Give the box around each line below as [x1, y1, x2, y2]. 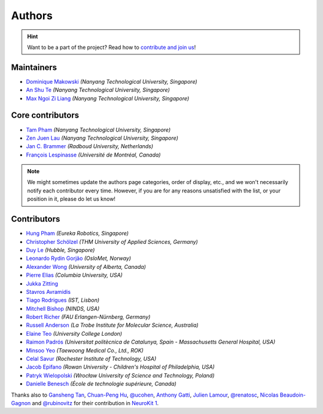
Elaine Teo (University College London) [26, 330, 123, 337]
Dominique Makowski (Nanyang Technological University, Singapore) [26, 78, 197, 85]
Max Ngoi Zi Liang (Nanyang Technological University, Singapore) [26, 94, 190, 102]
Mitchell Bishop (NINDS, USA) [26, 305, 100, 312]
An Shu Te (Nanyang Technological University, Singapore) [26, 87, 170, 94]
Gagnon [11, 399, 31, 406]
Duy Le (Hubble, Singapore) [26, 246, 95, 253]
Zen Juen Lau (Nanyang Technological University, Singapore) [26, 134, 179, 142]
